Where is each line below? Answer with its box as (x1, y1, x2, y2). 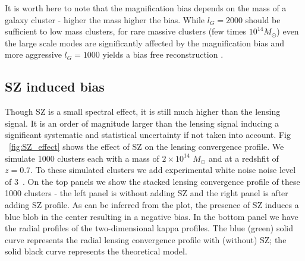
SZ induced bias (5, 77, 105, 96)
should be (245, 13, 281, 26)
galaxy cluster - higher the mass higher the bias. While (5, 13, 205, 26)
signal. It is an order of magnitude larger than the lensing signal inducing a (5, 117, 279, 129)
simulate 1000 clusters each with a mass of (5, 152, 159, 164)
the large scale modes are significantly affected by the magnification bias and (5, 36, 285, 49)
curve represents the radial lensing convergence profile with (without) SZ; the (5, 233, 287, 246)
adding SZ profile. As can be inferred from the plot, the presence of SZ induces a (5, 198, 299, 210)
